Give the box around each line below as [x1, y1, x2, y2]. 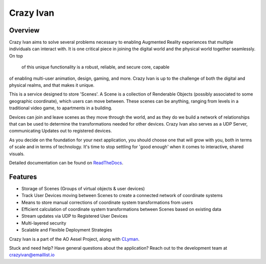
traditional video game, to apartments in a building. [9, 105, 113, 111]
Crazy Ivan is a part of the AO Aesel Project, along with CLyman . [9, 236, 140, 242]
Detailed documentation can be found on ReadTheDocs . [9, 160, 123, 165]
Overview [9, 26, 40, 34]
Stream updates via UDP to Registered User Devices [21, 213, 128, 219]
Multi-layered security [21, 220, 66, 226]
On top [9, 53, 23, 59]
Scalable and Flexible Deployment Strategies [21, 227, 112, 233]
